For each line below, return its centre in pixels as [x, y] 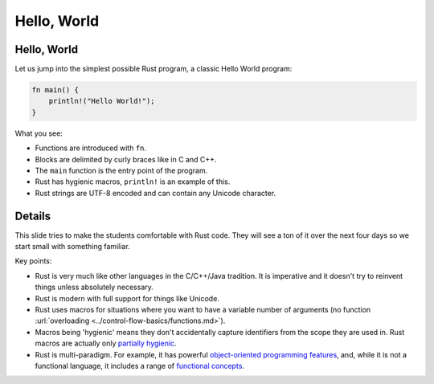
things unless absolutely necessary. [94, 287]
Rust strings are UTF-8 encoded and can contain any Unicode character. [156, 193]
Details [33, 216]
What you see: [39, 133]
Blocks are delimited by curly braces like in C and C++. [126, 159]
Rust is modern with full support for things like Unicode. [127, 298]
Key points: [33, 261]
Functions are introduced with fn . [91, 148]
